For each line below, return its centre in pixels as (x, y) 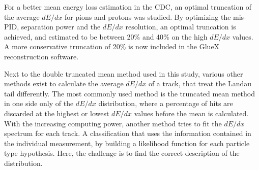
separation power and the (61, 27)
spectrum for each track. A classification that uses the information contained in (128, 133)
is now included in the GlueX (174, 46)
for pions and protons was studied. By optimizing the (148, 16)
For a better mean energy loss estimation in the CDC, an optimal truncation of (128, 7)
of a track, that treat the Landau (200, 83)
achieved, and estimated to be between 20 (69, 36)
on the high (190, 36)
